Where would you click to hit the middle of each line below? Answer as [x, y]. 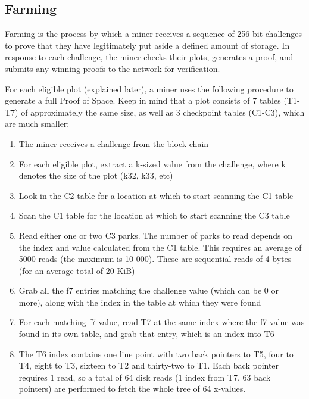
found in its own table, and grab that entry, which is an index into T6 [146, 334]
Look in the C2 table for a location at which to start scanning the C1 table [156, 195]
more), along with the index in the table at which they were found [140, 302]
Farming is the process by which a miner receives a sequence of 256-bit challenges [153, 34]
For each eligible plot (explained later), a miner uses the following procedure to [149, 88]
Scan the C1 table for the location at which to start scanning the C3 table [154, 215]
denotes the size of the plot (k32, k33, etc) [96, 175]
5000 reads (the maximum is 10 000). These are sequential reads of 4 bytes [155, 259]
